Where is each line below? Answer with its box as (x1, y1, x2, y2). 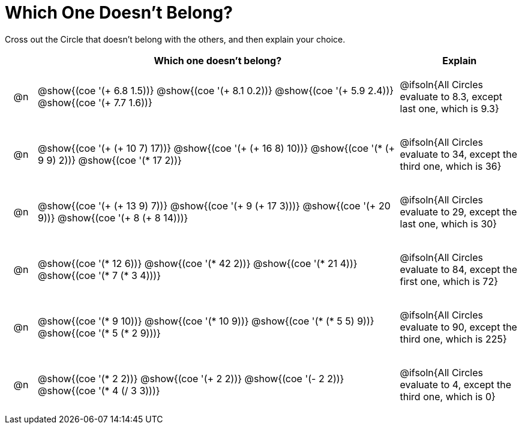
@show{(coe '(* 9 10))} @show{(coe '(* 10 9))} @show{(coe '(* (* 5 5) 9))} (38, 314, 374, 327)
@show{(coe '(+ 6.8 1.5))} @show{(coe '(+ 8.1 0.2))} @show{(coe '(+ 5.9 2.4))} (38, 84, 394, 97)
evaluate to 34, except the (400, 148, 517, 160)
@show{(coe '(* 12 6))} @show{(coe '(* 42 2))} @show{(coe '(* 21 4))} (38, 257, 358, 269)
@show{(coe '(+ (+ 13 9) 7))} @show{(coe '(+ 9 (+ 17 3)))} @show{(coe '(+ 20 (38, 199, 391, 212)
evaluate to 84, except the (400, 263, 517, 275)
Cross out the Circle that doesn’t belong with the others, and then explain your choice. (5, 34, 346, 44)
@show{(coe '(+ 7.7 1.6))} (38, 96, 152, 109)
